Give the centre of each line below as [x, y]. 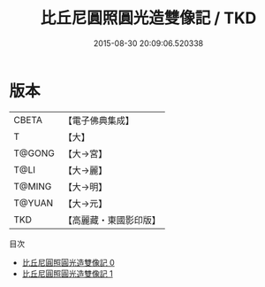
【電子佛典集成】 [98, 120]
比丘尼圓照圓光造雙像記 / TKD [148, 18]
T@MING [33, 186]
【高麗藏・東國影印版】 [112, 220]
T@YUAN [34, 203]
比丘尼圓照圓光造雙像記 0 [68, 262]
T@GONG [34, 153]
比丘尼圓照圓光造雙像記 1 [67, 273]
